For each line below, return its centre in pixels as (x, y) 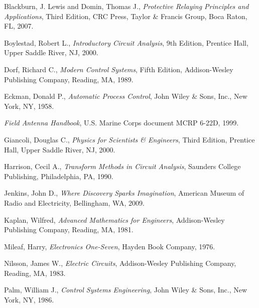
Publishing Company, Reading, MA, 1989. (69, 79)
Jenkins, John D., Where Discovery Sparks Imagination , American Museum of (124, 193)
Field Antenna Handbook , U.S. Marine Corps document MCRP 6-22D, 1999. (121, 123)
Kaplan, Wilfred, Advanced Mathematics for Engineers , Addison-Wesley (114, 219)
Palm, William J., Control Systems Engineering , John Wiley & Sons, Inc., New (126, 290)
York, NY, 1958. (29, 106)
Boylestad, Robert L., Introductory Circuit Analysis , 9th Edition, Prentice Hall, (126, 42)
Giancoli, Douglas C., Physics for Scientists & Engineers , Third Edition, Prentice (129, 139)
